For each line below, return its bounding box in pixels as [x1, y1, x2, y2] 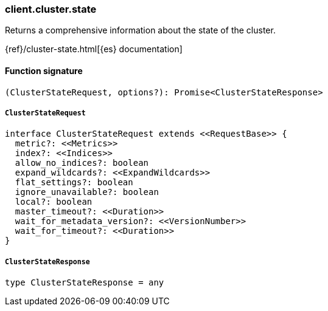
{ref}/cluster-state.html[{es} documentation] [5, 44, 183, 55]
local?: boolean [15, 197, 92, 207]
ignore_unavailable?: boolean [15, 187, 159, 197]
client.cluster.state [5, 3, 97, 15]
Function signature [5, 65, 83, 76]
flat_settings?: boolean [15, 177, 133, 188]
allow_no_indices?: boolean [15, 158, 149, 168]
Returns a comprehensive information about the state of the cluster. [5, 25, 276, 36]
